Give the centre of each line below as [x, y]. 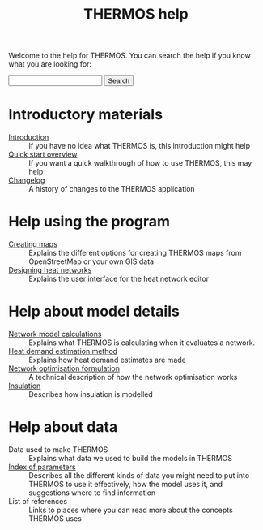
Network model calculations [55, 334]
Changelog [27, 180]
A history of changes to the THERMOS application [112, 189]
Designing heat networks [50, 270]
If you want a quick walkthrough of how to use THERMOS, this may [140, 163]
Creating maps [33, 244]
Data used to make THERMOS [58, 449]
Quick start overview [43, 154]
